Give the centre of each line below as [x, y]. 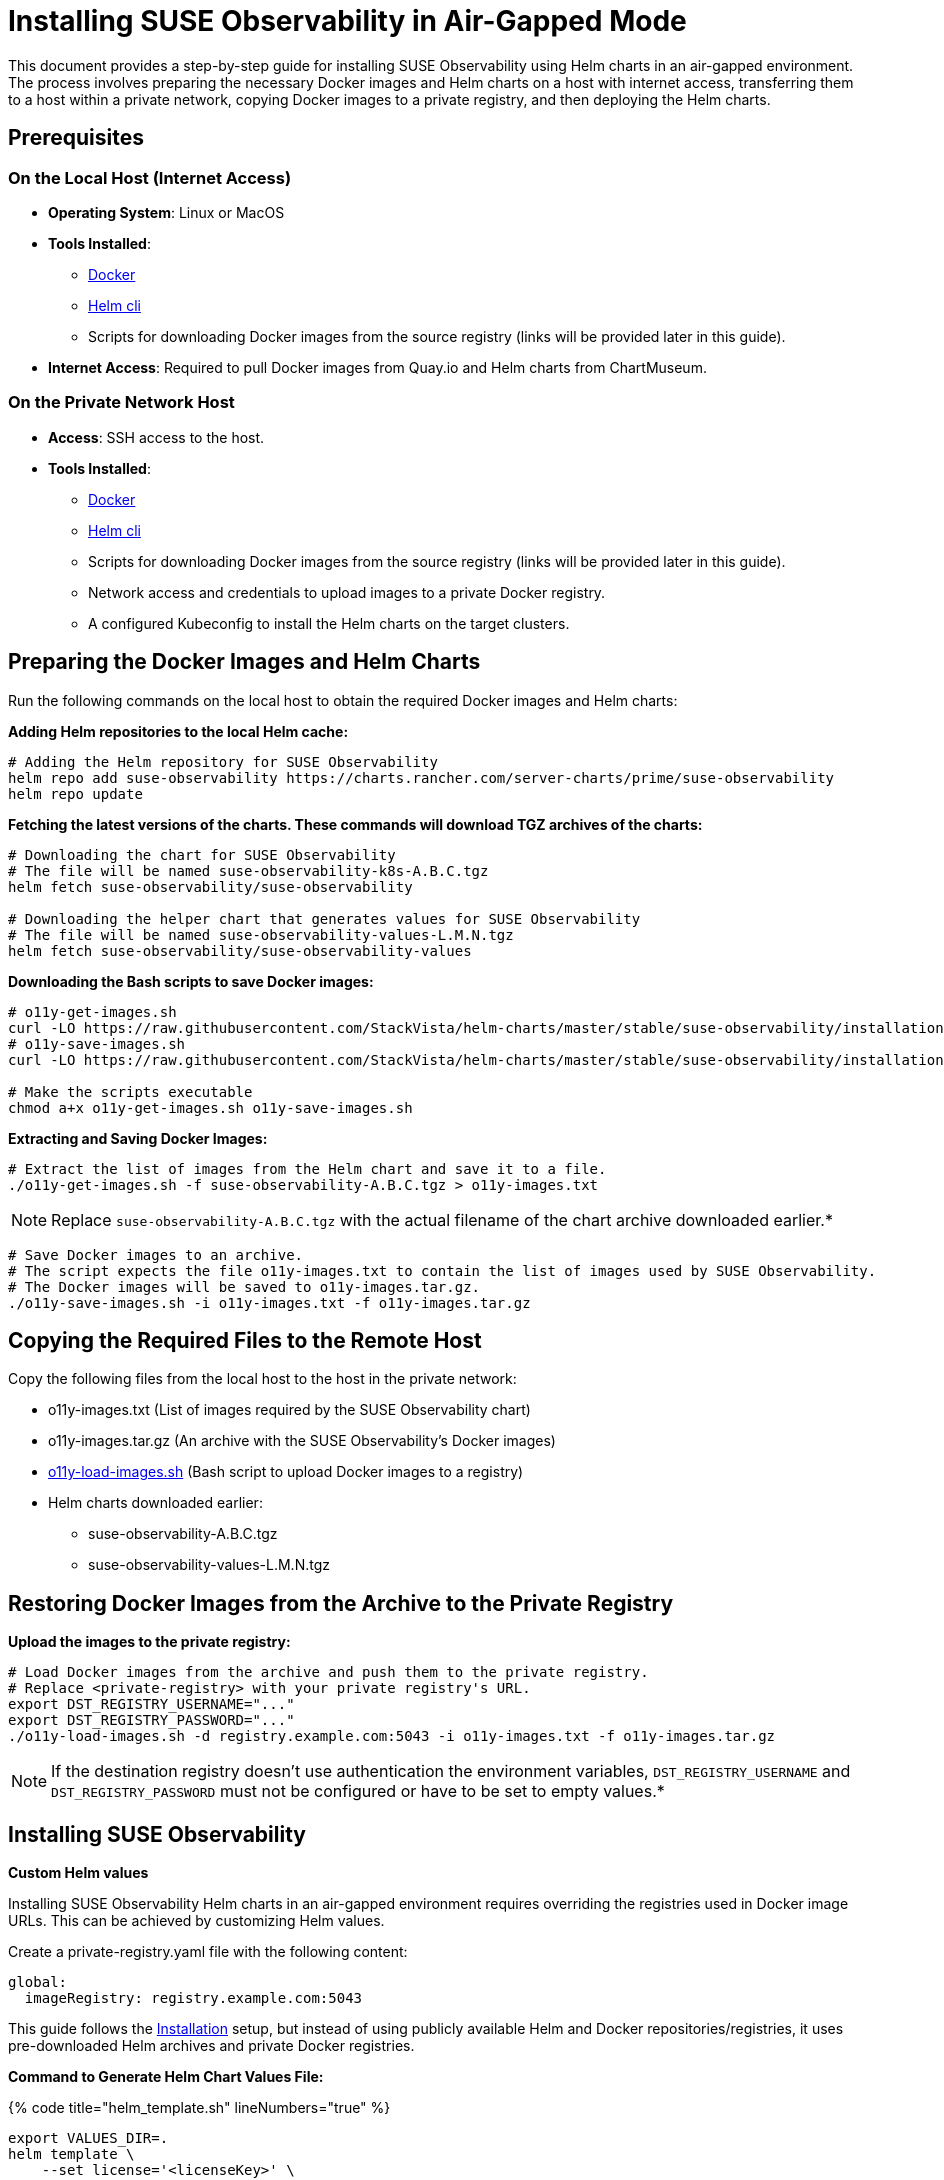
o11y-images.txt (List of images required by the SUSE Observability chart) [289, 1410]
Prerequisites [76, 138]
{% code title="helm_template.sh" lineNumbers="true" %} [199, 2108]
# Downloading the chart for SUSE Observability [202, 854]
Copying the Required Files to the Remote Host [245, 1340]
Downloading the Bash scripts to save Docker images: [191, 981]
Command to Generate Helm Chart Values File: [166, 2077]
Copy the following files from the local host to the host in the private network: [262, 1379]
